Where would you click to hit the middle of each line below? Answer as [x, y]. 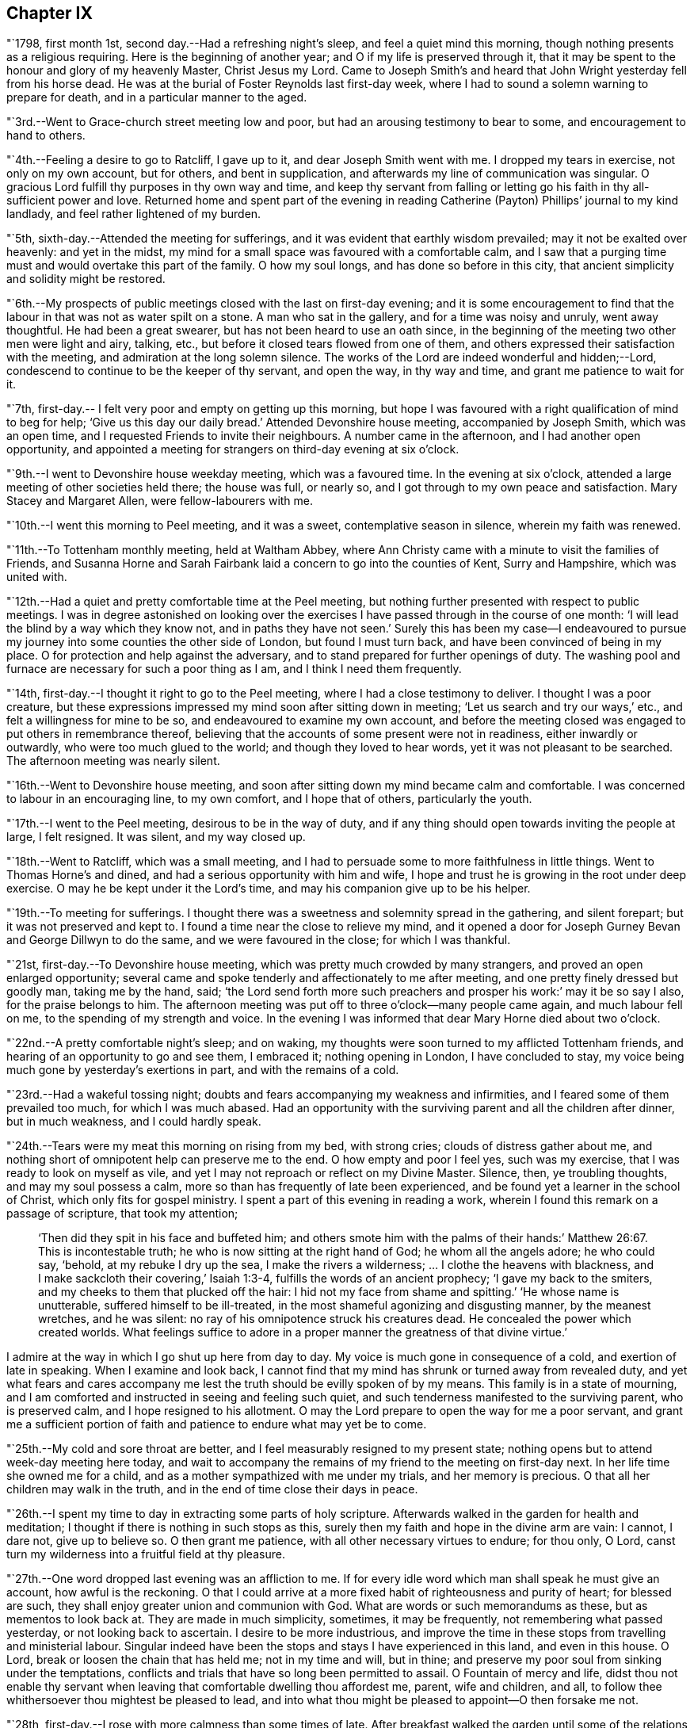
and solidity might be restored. [86, 279]
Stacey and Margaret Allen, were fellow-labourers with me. [160, 501]
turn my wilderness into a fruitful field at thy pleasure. [146, 1554]
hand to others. [46, 136]
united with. [37, 577]
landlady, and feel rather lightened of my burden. [134, 214]
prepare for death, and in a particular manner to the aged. [157, 97]
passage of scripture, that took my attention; [122, 1214]
